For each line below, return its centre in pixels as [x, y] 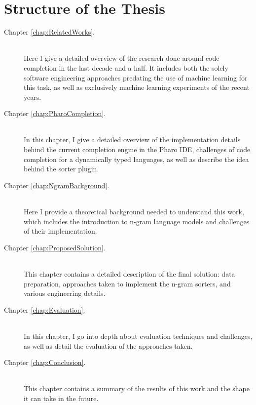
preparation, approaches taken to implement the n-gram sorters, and [127, 283]
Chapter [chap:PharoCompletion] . [55, 113]
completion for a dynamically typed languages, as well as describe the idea [136, 159]
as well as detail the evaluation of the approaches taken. [108, 345]
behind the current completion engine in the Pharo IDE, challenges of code [137, 149]
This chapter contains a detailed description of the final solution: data [129, 274]
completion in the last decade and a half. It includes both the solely [126, 67]
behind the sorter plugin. [61, 169]
